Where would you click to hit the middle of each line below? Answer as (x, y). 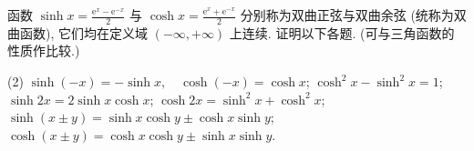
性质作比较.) (44, 50)
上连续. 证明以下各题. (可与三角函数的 (342, 32)
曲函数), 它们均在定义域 (77, 32)
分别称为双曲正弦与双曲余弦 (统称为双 (353, 15)
